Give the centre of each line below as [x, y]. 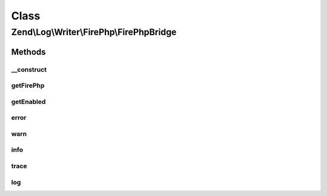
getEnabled [28, 102]
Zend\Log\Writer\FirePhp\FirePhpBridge [94, 32]
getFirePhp [28, 86]
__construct [29, 70]
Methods [28, 52]
